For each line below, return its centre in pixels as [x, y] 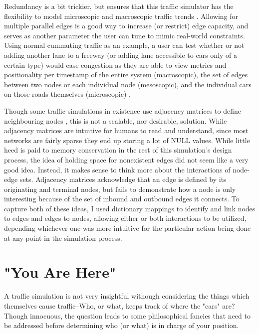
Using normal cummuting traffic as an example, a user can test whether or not [124, 45]
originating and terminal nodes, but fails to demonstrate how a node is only [120, 189]
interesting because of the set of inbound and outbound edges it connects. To [122, 199]
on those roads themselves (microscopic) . [67, 94]
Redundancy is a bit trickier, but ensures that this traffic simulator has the [119, 6]
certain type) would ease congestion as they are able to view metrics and [115, 65]
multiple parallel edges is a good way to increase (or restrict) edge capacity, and [126, 26]
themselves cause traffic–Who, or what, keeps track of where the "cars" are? [120, 305]
